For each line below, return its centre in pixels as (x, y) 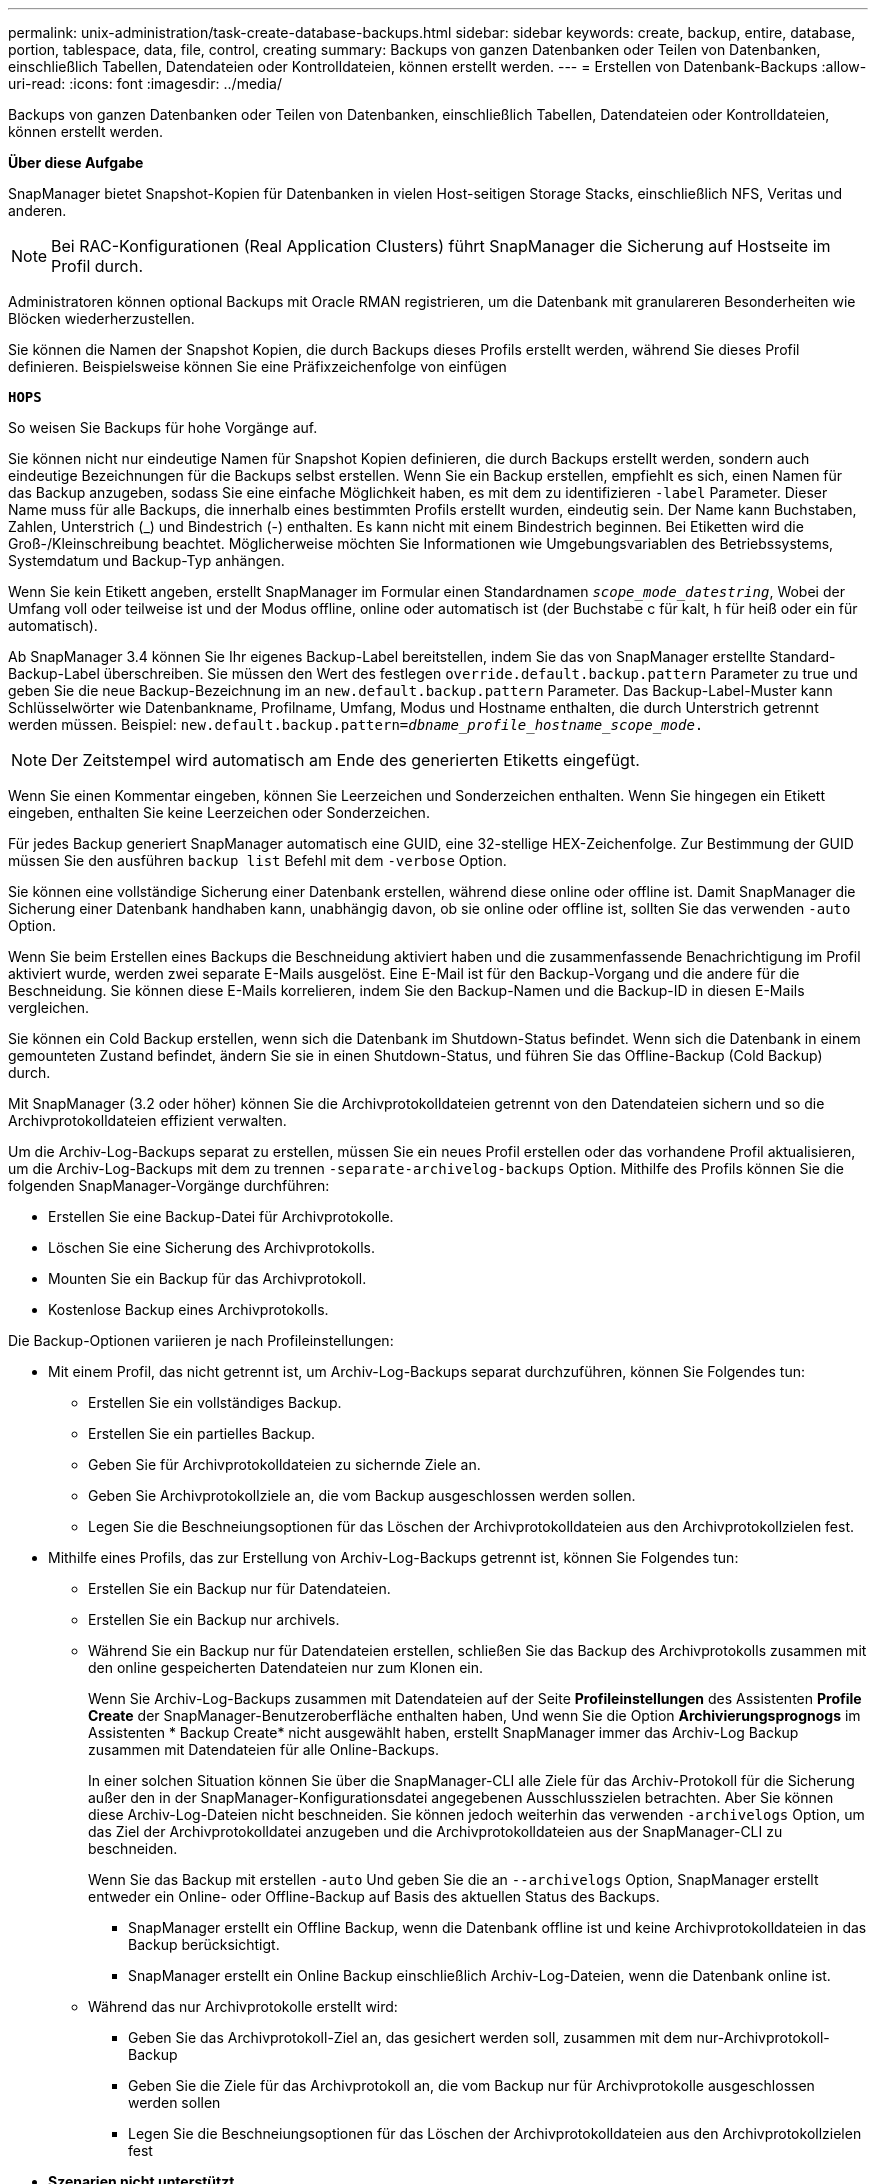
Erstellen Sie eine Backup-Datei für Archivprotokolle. (221, 1216)
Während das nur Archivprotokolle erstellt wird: (243, 2006)
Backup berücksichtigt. (204, 1944)
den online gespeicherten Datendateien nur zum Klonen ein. (286, 1667)
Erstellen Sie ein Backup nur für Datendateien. (239, 1588)
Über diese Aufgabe (76, 162)
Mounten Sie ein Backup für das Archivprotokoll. (207, 1278)
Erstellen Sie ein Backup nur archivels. (214, 1619)
